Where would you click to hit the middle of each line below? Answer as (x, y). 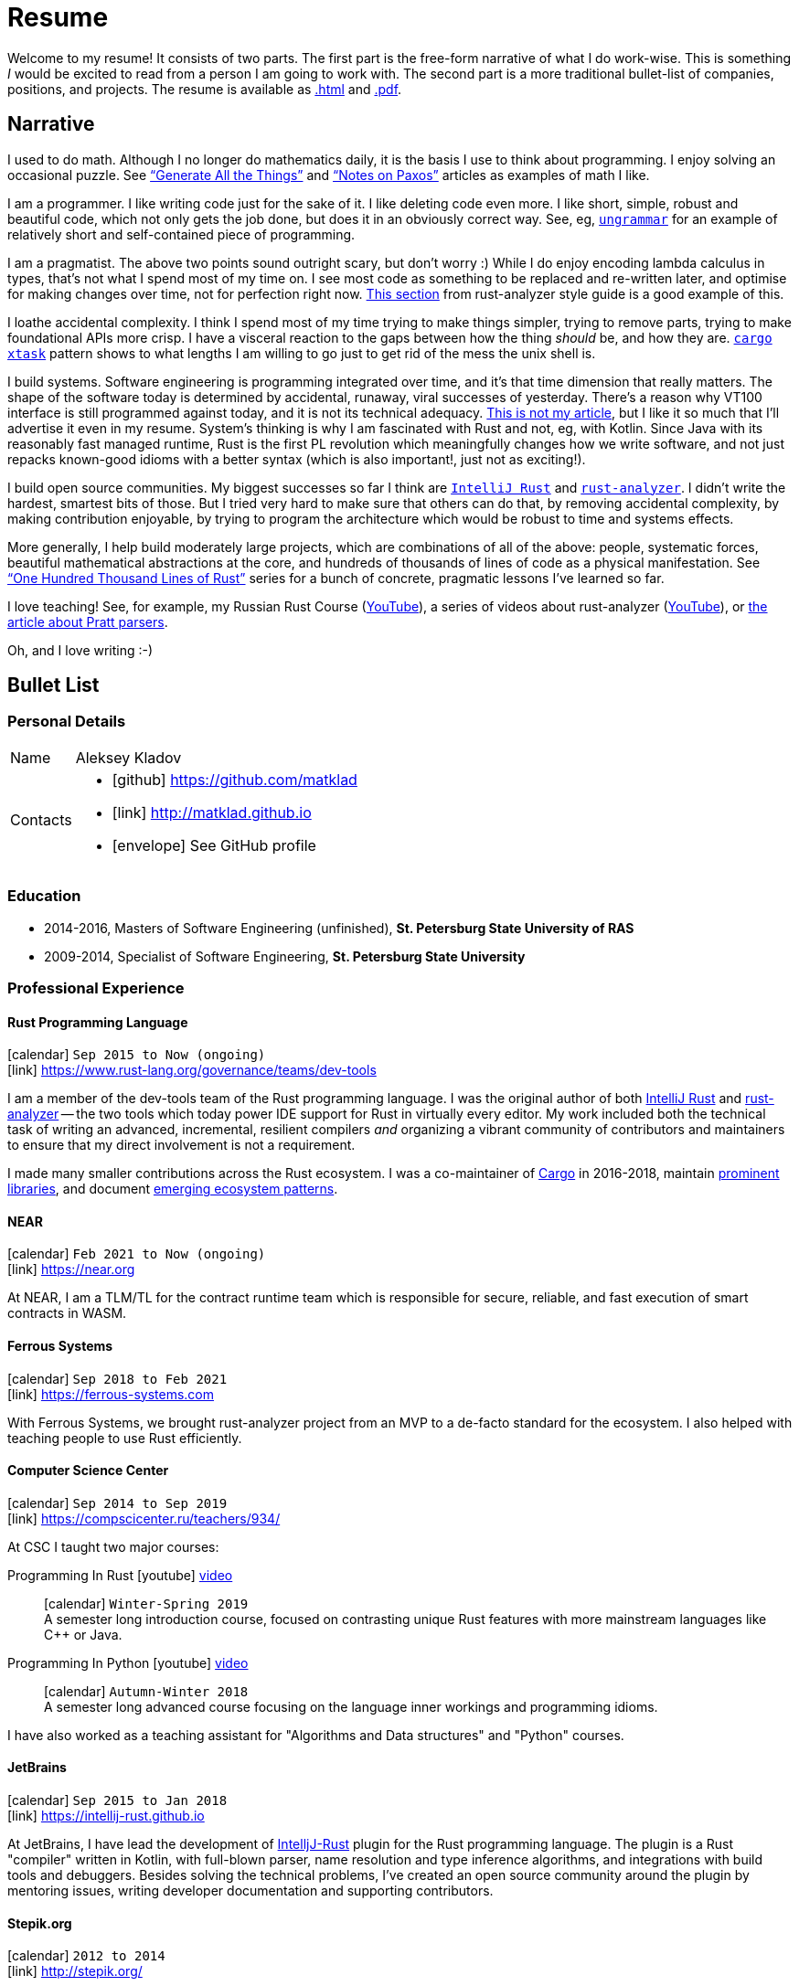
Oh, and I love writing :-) (80, 650)
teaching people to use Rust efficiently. (125, 1438)
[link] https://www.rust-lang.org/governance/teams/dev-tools (192, 1070)
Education (44, 896)
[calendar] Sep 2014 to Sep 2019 (117, 1503)
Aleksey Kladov (128, 757)
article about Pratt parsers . (88, 621)
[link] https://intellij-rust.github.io (106, 1816)
